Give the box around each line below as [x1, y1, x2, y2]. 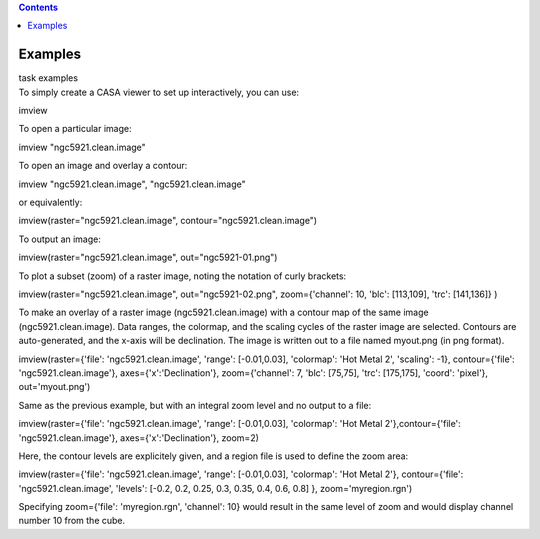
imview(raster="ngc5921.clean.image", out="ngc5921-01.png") [18, 251, 278, 264]
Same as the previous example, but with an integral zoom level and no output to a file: [18, 399, 372, 411]
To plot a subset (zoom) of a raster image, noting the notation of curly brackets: [18, 270, 347, 282]
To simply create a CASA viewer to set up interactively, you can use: [18, 86, 300, 98]
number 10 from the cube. [18, 515, 126, 527]
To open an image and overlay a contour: [18, 160, 188, 172]
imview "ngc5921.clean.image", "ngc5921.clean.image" [18, 178, 246, 190]
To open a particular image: [18, 123, 132, 135]
